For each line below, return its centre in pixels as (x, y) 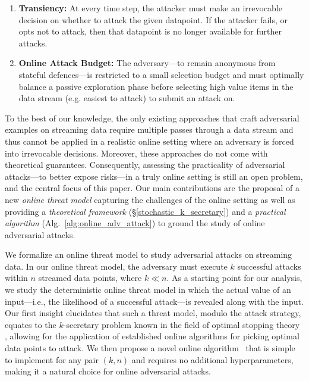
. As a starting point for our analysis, (234, 278)
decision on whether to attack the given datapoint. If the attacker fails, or (153, 19)
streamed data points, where (90, 278)
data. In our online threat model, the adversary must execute (116, 266)
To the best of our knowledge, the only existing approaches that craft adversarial (152, 118)
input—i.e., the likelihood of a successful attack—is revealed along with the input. (154, 301)
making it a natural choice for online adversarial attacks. (108, 371)
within (16, 278)
